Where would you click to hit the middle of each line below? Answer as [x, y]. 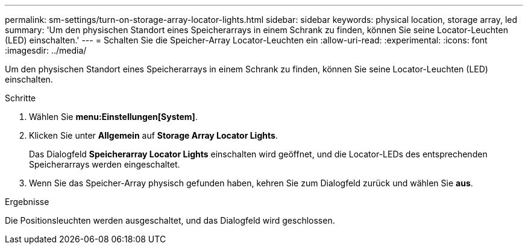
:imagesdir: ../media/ [46, 50]
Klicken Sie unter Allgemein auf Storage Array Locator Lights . [153, 135]
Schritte [20, 98]
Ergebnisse [27, 202]
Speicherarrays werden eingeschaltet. [105, 164]
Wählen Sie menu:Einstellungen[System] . [113, 117]
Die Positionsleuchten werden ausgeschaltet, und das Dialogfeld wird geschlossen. [170, 220]
